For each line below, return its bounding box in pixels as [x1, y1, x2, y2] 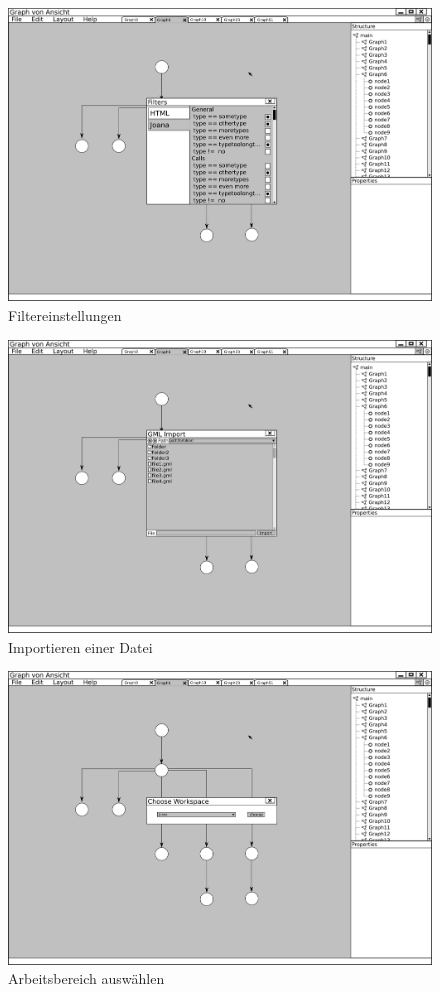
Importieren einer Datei [8, 636, 153, 657]
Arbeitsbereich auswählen [8, 968, 165, 989]
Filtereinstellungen [8, 305, 122, 326]
